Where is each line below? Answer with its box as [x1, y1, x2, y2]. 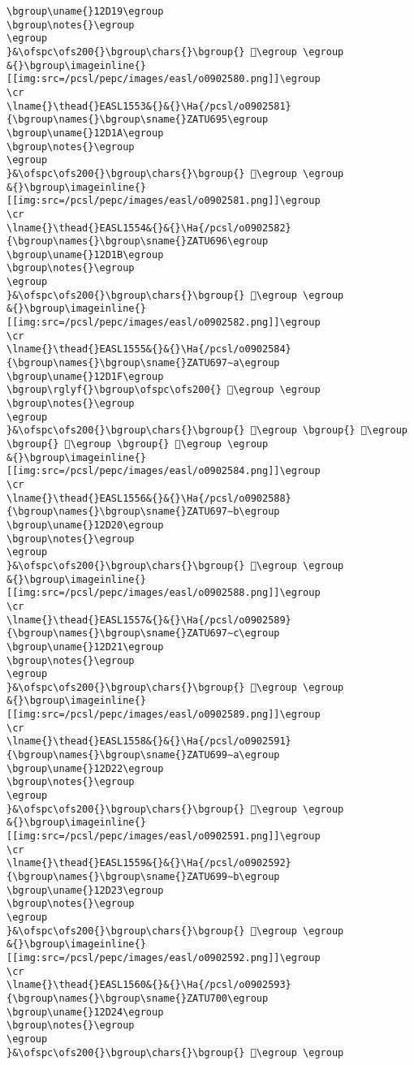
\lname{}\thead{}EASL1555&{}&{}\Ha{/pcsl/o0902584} [6, 343, 291, 356]
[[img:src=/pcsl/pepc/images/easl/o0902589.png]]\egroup [6, 709, 321, 721]
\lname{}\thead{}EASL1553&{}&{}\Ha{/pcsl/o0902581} [6, 100, 291, 112]
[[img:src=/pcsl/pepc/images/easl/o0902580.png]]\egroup [6, 73, 321, 85]
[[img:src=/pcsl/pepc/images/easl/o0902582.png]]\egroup [6, 317, 321, 329]
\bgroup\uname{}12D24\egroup [6, 1006, 164, 1018]
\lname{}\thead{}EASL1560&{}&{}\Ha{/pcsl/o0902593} [6, 979, 291, 991]
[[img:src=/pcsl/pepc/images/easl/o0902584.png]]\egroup [6, 465, 321, 477]
